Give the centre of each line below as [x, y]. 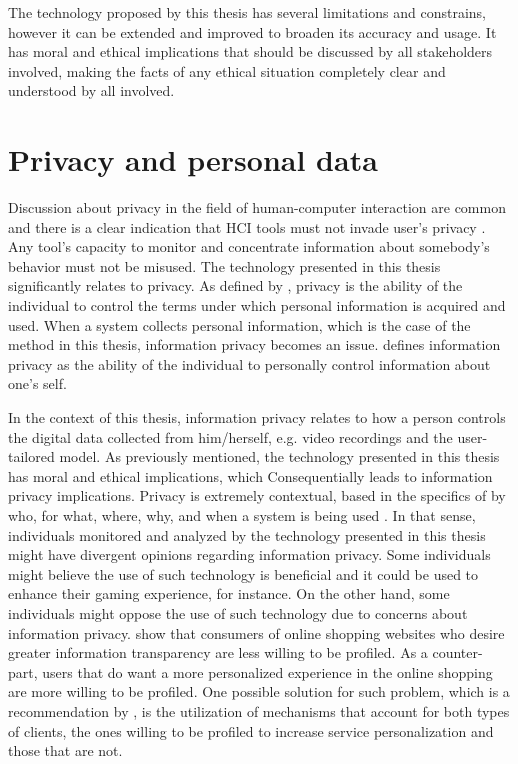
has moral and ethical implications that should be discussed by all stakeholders [250, 51]
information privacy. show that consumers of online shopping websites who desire [256, 632]
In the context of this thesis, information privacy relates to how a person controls [257, 417]
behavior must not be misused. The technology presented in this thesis [224, 265]
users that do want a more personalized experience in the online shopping [267, 671]
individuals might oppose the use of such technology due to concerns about [238, 612]
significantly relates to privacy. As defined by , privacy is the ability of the [235, 285]
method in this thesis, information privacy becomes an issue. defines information [254, 344]
